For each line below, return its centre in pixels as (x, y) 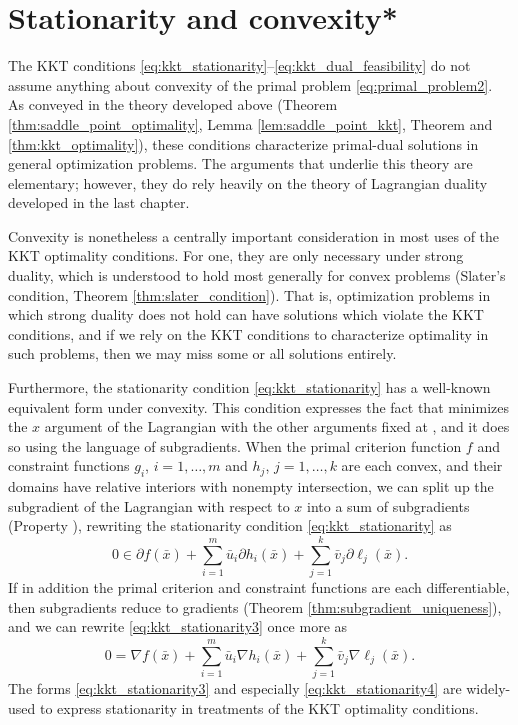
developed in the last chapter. (99, 202)
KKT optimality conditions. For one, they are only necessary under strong (236, 255)
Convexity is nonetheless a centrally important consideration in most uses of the (254, 235)
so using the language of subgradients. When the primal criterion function (235, 445)
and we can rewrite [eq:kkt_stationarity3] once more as (178, 626)
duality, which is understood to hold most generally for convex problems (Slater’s (257, 275)
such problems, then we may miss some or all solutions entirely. (202, 353)
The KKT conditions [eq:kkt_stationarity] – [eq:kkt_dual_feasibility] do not (239, 65)
